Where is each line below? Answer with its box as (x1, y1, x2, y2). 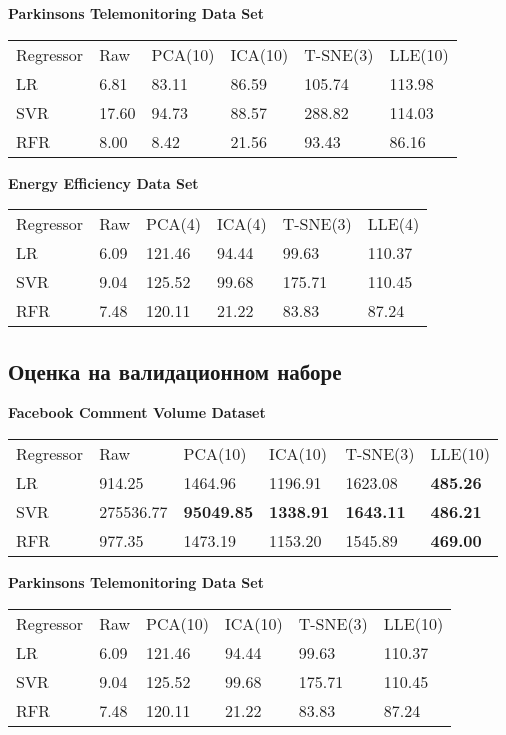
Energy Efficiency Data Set (8, 172, 199, 193)
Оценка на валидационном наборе (8, 355, 342, 386)
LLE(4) (367, 212, 420, 236)
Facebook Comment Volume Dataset (8, 402, 266, 423)
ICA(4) (216, 212, 267, 236)
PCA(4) (146, 212, 201, 236)
